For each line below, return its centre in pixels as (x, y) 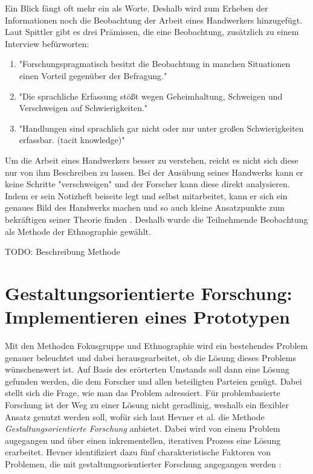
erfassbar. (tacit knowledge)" (72, 140)
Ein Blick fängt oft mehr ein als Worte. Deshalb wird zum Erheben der (137, 8)
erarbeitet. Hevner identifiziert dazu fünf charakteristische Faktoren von (138, 452)
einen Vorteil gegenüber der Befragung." (93, 75)
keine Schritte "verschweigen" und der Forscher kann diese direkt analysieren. (147, 184)
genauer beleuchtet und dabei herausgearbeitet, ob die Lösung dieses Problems (150, 357)
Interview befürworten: (47, 43)
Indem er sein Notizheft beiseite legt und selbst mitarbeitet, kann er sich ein (146, 195)
